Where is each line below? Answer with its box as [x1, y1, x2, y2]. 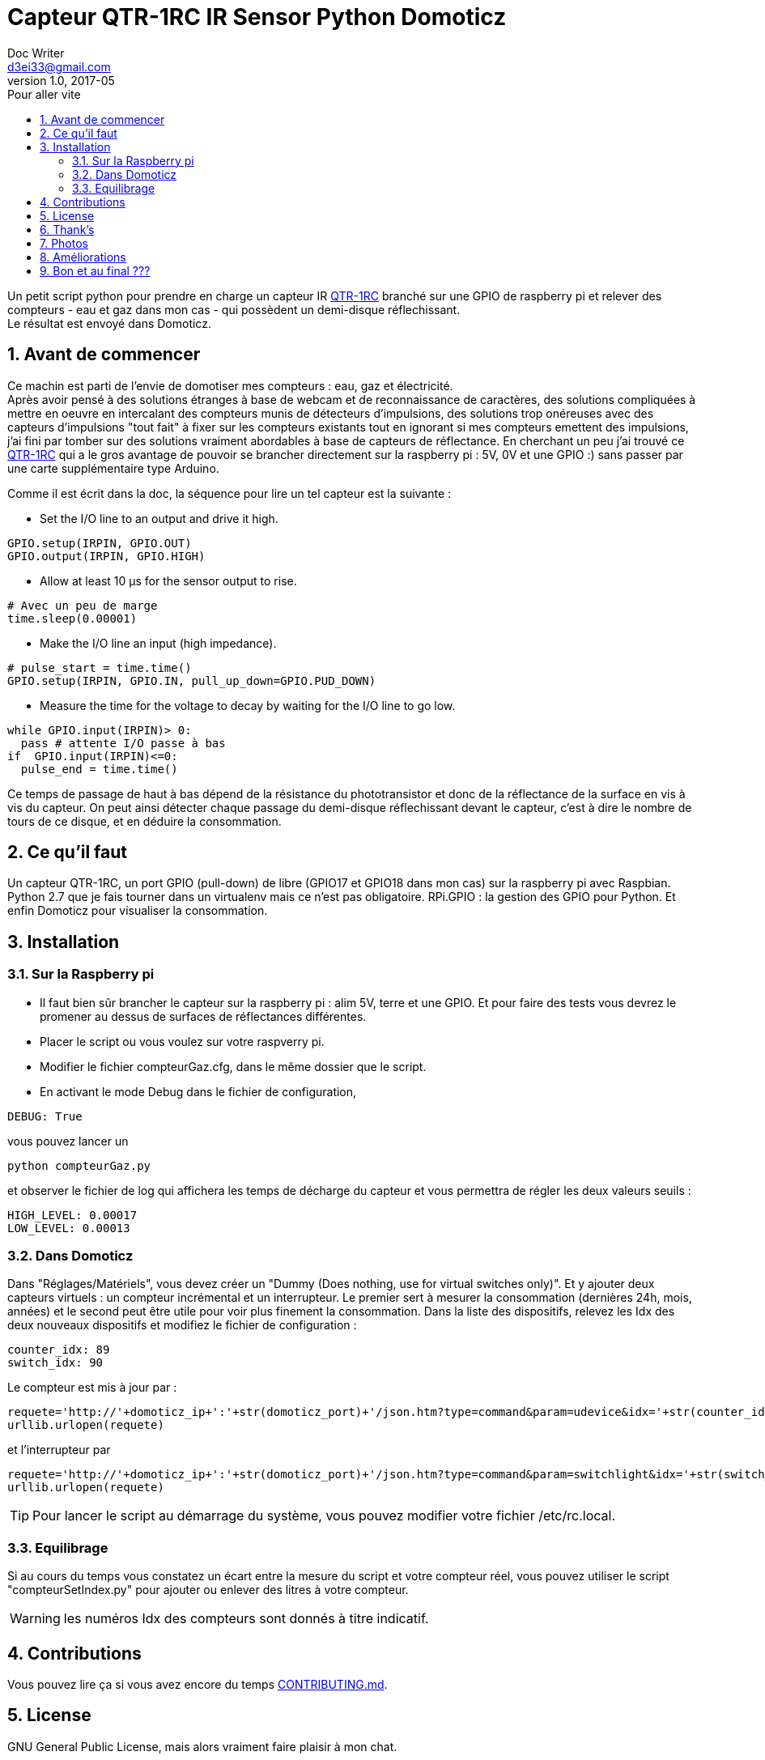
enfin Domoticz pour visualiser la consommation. [7, 903, 268, 918]
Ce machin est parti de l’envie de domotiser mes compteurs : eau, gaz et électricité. [7, 378, 453, 393]
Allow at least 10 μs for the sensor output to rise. [40, 573, 297, 588]
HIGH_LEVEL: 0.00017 [7, 1208, 138, 1222]
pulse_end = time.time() [20, 762, 178, 776]
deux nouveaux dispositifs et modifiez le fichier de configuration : [7, 1318, 357, 1333]
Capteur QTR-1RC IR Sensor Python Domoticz [7, 3, 507, 31]
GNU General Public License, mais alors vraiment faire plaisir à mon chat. [7, 1739, 397, 1754]
